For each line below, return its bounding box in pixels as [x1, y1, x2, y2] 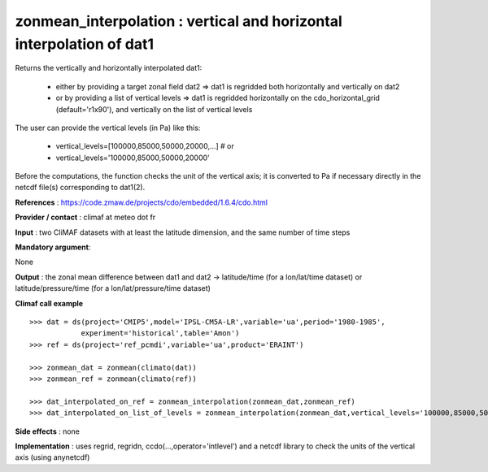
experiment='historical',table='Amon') [81, 329, 240, 338]
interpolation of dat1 [15, 35, 155, 53]
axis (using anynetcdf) [15, 453, 90, 462]
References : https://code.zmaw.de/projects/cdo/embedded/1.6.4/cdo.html [15, 197, 268, 207]
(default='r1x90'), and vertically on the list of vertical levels [55, 104, 253, 114]
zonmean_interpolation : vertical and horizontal [15, 12, 343, 30]
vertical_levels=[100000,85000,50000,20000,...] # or [55, 141, 235, 151]
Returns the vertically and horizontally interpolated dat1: [15, 63, 203, 73]
